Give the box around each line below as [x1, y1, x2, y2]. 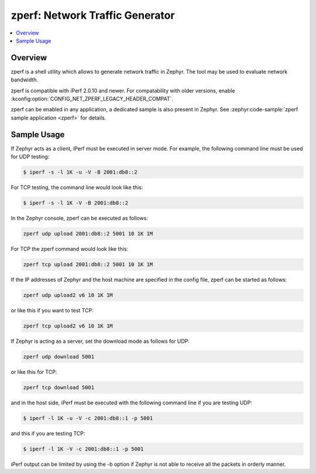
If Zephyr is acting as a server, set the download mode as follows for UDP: [11, 337, 190, 345]
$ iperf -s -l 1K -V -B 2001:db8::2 [23, 200, 129, 206]
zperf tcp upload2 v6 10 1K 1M [23, 322, 114, 329]
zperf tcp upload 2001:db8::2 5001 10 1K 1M [23, 261, 153, 268]
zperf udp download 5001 [23, 353, 95, 360]
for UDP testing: [11, 153, 50, 161]
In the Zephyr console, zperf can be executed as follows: [11, 214, 149, 222]
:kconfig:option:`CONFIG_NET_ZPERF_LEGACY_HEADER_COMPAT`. [11, 96, 174, 103]
